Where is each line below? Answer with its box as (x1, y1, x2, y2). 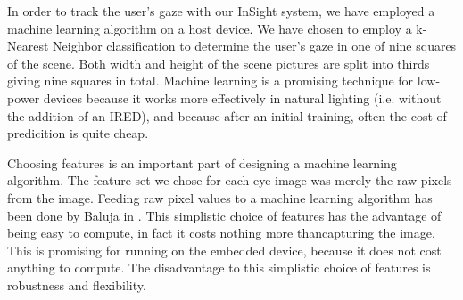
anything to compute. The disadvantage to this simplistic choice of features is (7, 258, 431, 277)
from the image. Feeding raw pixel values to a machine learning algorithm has (7, 188, 433, 207)
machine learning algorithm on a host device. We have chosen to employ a (7, 19, 412, 37)
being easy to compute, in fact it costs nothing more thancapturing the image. (7, 223, 435, 242)
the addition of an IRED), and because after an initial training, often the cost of (7, 106, 447, 125)
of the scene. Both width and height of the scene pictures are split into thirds (7, 53, 430, 72)
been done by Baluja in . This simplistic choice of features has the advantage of (7, 206, 442, 224)
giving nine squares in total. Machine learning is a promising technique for (7, 71, 414, 90)
